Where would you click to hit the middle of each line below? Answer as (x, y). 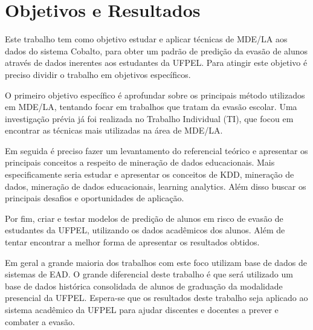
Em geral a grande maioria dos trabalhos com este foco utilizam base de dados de (156, 262)
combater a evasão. (40, 321)
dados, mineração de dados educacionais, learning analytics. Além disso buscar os (156, 186)
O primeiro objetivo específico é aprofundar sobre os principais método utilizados (155, 95)
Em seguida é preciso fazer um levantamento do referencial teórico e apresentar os (156, 150)
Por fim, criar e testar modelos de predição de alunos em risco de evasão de (144, 218)
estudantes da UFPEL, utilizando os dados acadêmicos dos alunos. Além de (145, 230)
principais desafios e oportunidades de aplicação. (95, 198)
